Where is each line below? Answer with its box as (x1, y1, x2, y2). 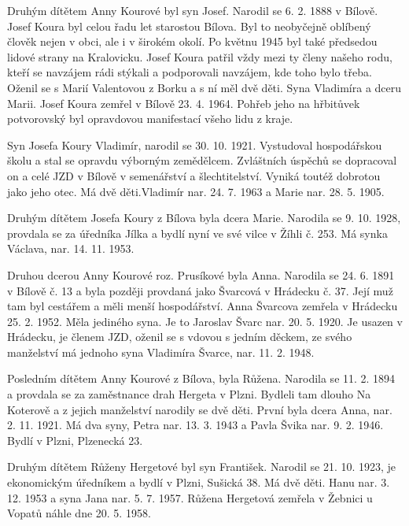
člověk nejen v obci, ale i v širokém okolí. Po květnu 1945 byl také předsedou (7, 33, 378, 50)
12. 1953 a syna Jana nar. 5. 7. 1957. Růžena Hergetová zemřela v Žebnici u (7, 489, 373, 506)
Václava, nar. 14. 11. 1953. (7, 240, 134, 257)
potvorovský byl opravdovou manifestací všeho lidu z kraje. (7, 110, 293, 127)
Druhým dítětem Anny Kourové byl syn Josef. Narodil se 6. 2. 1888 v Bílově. (7, 2, 378, 18)
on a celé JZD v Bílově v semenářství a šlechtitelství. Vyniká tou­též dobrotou (7, 167, 381, 183)
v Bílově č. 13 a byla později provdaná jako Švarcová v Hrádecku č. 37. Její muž (7, 282, 393, 298)
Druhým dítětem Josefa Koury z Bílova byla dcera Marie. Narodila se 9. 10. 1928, (7, 209, 401, 226)
